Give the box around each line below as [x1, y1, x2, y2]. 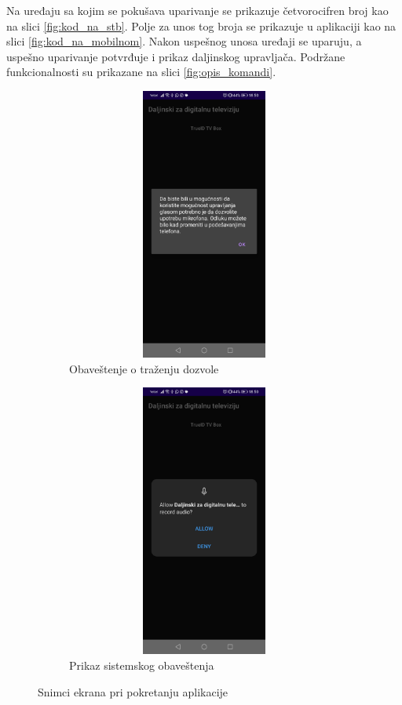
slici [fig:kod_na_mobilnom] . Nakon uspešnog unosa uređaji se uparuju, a [6, 33, 362, 49]
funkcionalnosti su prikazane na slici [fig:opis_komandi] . [6, 64, 276, 80]
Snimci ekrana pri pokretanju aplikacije [38, 683, 228, 700]
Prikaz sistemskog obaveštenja [69, 657, 214, 674]
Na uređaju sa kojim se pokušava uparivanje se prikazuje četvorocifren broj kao [6, 2, 389, 18]
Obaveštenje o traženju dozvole [69, 360, 219, 376]
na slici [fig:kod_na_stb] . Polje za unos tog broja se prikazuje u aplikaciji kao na [6, 17, 397, 34]
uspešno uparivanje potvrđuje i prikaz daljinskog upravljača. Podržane [6, 48, 345, 64]
